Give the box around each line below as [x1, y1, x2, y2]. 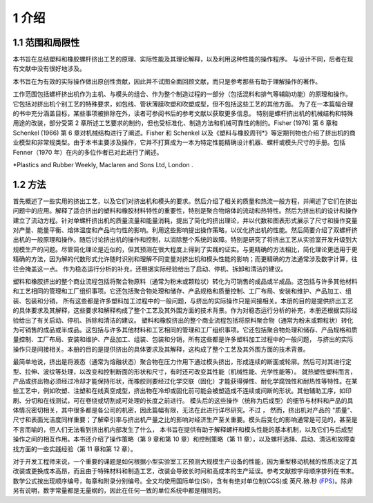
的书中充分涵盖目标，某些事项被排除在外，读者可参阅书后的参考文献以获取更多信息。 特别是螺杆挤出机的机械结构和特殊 [12, 109, 354, 117]
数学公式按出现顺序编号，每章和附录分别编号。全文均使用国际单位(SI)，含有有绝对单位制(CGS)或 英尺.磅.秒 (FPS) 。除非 [12, 477, 354, 485]
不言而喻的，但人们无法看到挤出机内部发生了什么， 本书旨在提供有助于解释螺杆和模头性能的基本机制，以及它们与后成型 [12, 425, 354, 433]
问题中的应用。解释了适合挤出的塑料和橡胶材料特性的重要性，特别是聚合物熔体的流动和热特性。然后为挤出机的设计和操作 [12, 207, 358, 215]
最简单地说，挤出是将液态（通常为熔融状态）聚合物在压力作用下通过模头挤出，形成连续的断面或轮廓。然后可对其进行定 [12, 358, 352, 366]
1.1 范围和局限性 [12, 37, 80, 48]
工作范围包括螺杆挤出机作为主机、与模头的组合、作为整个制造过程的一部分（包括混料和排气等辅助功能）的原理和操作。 [12, 90, 352, 98]
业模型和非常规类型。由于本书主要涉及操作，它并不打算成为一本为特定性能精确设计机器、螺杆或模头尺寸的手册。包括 [12, 138, 345, 146]
